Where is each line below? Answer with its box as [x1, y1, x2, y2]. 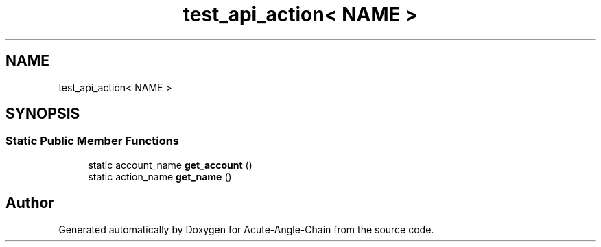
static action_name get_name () [88, 170, 232, 183]
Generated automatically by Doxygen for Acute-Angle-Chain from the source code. [58, 223, 434, 235]
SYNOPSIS [5, 105, 80, 123]
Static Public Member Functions [5, 134, 180, 148]
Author [5, 194, 54, 212]
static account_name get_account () [88, 158, 252, 171]
